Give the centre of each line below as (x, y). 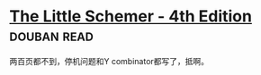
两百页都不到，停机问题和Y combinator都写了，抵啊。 (109, 61)
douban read (52, 35)
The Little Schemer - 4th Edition (130, 17)
